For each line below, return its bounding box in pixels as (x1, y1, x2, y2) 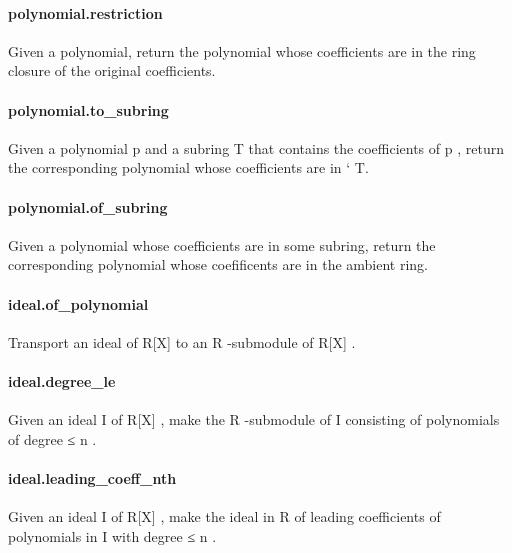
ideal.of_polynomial (8, 293, 149, 314)
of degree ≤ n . (8, 428, 97, 449)
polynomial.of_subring (8, 196, 168, 217)
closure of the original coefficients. (8, 60, 216, 81)
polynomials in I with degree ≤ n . (8, 525, 217, 546)
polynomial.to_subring (8, 99, 169, 120)
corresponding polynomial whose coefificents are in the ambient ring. (8, 254, 429, 275)
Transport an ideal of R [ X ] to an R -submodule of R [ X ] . (8, 331, 356, 352)
